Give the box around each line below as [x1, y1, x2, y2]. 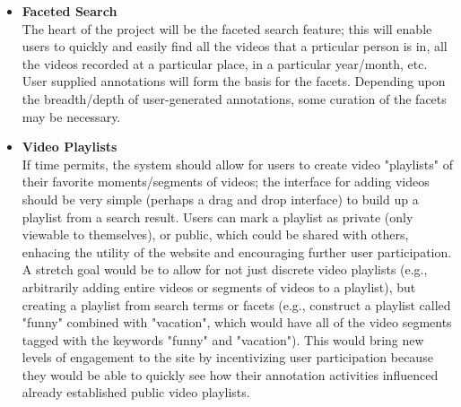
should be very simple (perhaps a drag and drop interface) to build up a [22, 189, 419, 208]
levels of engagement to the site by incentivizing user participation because [22, 348, 433, 367]
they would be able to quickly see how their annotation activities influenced [22, 365, 439, 384]
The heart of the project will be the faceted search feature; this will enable [22, 19, 432, 38]
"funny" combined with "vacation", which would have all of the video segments [22, 313, 452, 332]
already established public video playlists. [22, 383, 250, 402]
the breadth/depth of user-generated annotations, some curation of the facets [22, 89, 447, 108]
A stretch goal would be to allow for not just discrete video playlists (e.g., [22, 260, 428, 279]
